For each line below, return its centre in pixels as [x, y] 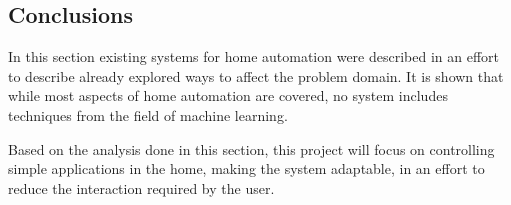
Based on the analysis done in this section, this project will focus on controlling [251, 148]
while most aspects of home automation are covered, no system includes [228, 95]
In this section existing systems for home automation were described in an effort [254, 56]
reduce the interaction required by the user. [141, 187]
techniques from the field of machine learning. [148, 114]
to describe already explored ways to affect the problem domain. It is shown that [256, 75]
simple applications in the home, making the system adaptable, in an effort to [246, 168]
